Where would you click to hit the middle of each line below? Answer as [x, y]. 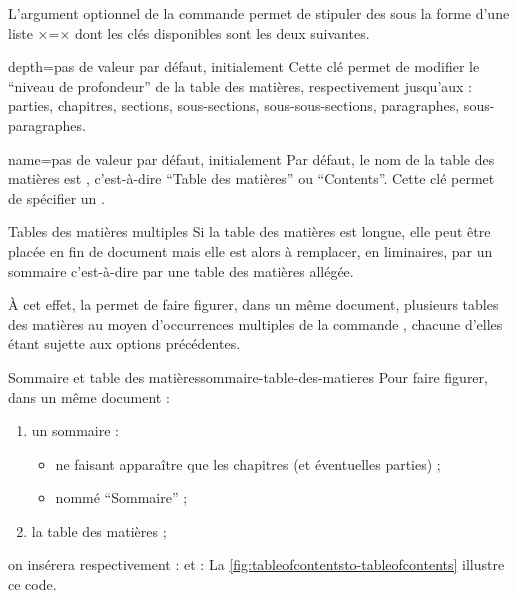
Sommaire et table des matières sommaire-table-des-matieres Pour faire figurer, [248, 376]
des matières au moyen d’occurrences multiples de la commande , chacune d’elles [255, 323]
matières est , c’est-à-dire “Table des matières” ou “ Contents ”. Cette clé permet [251, 178]
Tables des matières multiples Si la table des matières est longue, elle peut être [249, 231]
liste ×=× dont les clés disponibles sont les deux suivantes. [189, 32]
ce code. [32, 584]
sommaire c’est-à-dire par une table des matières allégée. [181, 270]
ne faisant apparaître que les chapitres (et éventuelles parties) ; [248, 463]
